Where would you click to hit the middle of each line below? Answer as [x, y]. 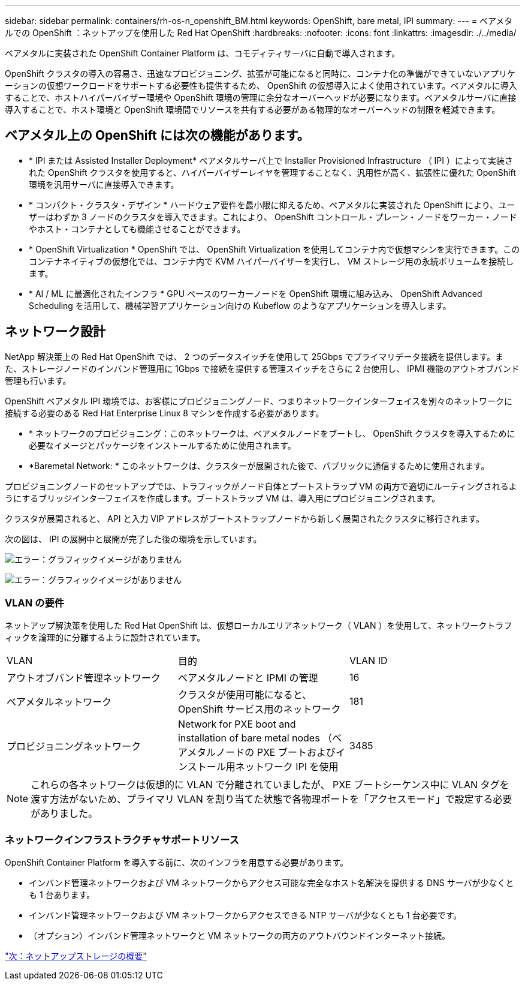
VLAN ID [368, 661]
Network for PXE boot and [237, 724]
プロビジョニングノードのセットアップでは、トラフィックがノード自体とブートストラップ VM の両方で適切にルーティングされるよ [261, 486]
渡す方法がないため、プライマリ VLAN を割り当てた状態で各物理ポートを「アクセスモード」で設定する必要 [271, 799]
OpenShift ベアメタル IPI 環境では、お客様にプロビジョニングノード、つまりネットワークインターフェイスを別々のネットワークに [259, 401]
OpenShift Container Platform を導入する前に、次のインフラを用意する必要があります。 [177, 863]
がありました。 [64, 814]
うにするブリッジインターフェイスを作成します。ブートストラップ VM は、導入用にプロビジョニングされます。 [223, 498]
